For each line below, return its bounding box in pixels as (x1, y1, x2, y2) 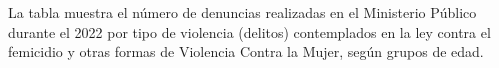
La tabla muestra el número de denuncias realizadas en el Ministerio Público (8, 2, 477, 22)
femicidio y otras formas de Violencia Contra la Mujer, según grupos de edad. (8, 41, 484, 62)
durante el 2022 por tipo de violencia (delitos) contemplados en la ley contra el (8, 21, 491, 42)
